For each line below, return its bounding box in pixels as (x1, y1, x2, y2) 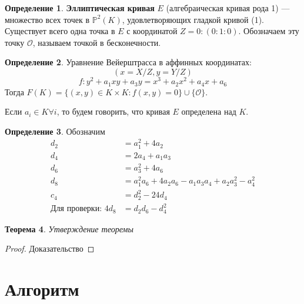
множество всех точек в (5, 13, 90, 25)
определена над (181, 105, 236, 118)
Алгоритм (5, 276, 79, 300)
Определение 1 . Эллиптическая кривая (5, 2, 155, 14)
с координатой (126, 25, 178, 37)
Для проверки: (51, 205, 102, 213)
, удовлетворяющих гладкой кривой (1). (122, 13, 264, 25)
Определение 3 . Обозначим (5, 125, 105, 137)
